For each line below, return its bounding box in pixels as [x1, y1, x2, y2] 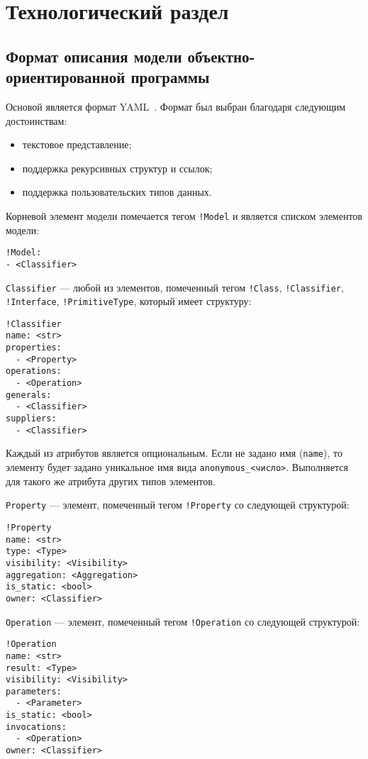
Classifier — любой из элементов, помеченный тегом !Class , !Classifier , [6, 279, 344, 294]
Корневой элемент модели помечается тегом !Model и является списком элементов [6, 208, 362, 223]
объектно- [187, 45, 255, 67]
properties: [6, 343, 62, 353]
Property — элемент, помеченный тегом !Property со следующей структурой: [6, 497, 350, 512]
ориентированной [6, 66, 126, 88]
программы [130, 66, 210, 88]
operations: [6, 366, 62, 377]
